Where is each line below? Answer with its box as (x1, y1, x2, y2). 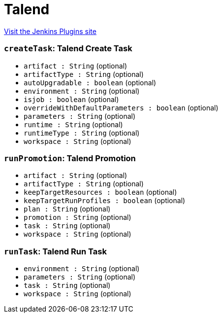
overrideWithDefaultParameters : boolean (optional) (24, 103, 219, 112)
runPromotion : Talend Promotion (4, 153, 136, 163)
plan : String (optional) (24, 205, 111, 213)
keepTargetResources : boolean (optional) (24, 188, 177, 197)
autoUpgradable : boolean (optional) (24, 78, 157, 87)
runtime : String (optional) (24, 120, 123, 129)
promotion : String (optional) (24, 213, 131, 222)
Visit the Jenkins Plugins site (4, 27, 96, 35)
